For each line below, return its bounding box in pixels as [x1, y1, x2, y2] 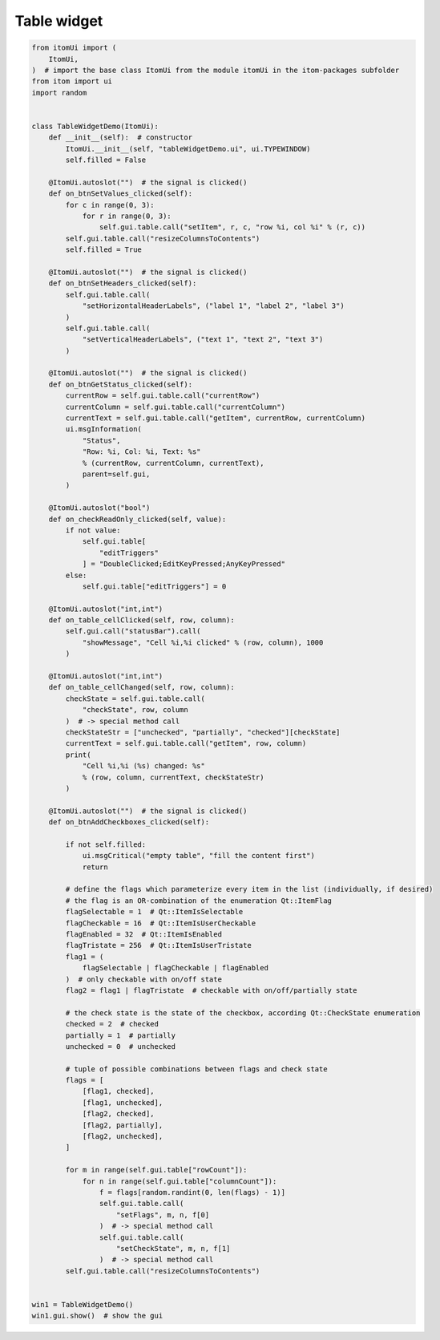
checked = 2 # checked [65, 1019, 159, 1029]
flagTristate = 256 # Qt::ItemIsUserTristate [65, 941, 252, 950]
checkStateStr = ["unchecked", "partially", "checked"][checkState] [65, 727, 341, 737]
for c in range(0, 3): [65, 200, 155, 209]
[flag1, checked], [82, 1087, 155, 1096]
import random [31, 88, 87, 97]
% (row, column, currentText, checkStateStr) [82, 772, 264, 782]
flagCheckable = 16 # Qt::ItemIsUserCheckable [65, 918, 256, 928]
